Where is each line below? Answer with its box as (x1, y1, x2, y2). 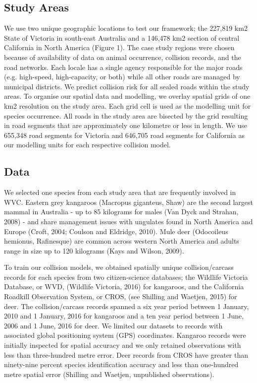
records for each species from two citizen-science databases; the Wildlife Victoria (4, 271, 248, 282)
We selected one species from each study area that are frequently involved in (4, 187, 236, 197)
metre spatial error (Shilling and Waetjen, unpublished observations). (4, 369, 214, 379)
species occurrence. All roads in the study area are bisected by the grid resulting (4, 110, 248, 121)
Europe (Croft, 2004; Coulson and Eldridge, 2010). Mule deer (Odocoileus (4, 226, 228, 236)
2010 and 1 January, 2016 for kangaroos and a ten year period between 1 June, (4, 311, 244, 321)
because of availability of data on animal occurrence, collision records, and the (4, 52, 241, 62)
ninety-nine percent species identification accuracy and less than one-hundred (4, 359, 239, 370)
